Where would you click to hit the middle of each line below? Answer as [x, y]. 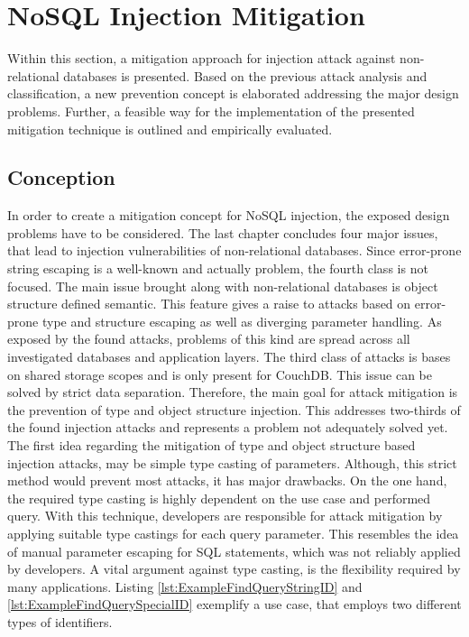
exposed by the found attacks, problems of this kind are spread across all [209, 339]
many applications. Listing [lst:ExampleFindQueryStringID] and [185, 586]
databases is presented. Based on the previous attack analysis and [245, 75]
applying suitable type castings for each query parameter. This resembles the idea [233, 533]
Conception [61, 177]
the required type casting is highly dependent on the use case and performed [219, 498]
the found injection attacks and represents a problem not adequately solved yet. [228, 427]
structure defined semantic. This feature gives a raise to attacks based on [209, 304]
